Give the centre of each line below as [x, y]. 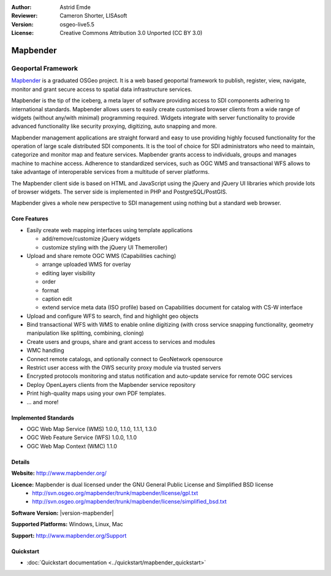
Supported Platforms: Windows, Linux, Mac [67, 524]
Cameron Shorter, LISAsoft [93, 16]
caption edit [57, 298]
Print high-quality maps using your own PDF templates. [96, 394]
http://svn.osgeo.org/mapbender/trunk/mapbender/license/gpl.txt [115, 493]
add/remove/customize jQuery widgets [91, 239]
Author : [21, 7]
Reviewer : [25, 16]
